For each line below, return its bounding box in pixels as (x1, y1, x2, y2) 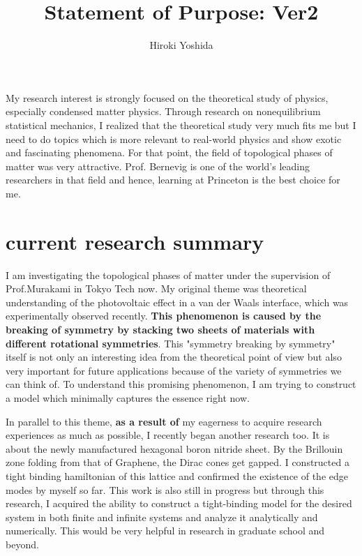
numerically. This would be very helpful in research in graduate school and (6, 523, 325, 538)
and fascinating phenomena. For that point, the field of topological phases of (6, 145, 333, 160)
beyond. (6, 536, 39, 551)
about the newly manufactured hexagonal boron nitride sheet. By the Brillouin (6, 441, 343, 456)
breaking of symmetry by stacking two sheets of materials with (6, 322, 315, 336)
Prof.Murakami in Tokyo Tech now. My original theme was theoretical (6, 281, 307, 296)
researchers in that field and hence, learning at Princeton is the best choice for (6, 172, 340, 187)
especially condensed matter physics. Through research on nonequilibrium (6, 104, 321, 119)
